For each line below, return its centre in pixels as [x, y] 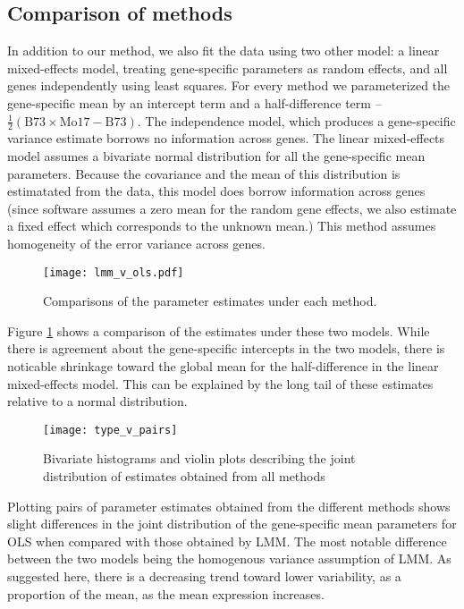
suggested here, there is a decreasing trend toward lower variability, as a [204, 576]
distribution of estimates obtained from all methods [184, 476]
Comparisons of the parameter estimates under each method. [210, 301]
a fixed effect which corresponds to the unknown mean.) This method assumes [222, 226]
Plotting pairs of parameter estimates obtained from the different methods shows [229, 506]
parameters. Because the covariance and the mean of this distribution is [204, 173]
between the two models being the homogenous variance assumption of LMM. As [229, 558]
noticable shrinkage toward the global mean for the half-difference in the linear [223, 366]
